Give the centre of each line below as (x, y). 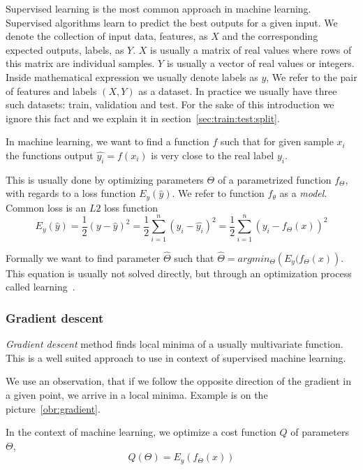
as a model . (303, 193)
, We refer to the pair (312, 76)
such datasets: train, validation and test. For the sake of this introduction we (170, 104)
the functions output (50, 155)
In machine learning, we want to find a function (108, 141)
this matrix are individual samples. (80, 63)
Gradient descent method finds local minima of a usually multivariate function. (175, 344)
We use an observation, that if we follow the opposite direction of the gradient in (179, 381)
